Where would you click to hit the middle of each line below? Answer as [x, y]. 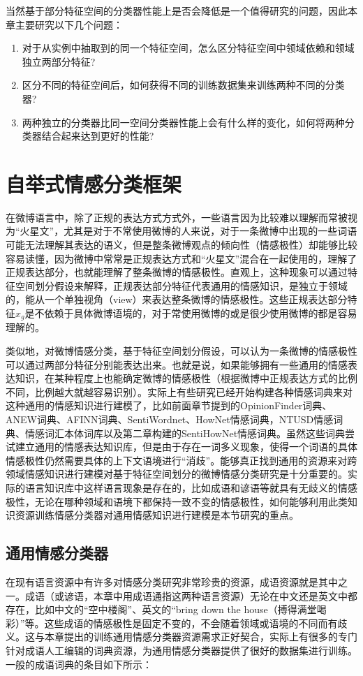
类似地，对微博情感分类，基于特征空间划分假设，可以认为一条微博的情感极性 [181, 351]
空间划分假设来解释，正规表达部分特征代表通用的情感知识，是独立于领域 [181, 285]
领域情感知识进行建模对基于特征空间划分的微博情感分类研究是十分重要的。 [177, 474]
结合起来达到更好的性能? [98, 136]
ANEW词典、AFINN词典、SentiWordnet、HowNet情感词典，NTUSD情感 [170, 419]
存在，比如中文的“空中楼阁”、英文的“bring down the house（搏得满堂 [161, 609]
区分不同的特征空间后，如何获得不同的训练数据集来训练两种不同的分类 [183, 85]
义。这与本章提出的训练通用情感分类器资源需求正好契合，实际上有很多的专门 [181, 637]
